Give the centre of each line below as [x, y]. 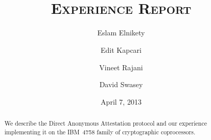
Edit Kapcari [121, 49]
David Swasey [121, 84]
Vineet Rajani [121, 67]
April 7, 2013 [121, 101]
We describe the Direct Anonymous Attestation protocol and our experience [106, 123]
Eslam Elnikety [121, 33]
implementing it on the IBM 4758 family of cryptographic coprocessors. [100, 132]
